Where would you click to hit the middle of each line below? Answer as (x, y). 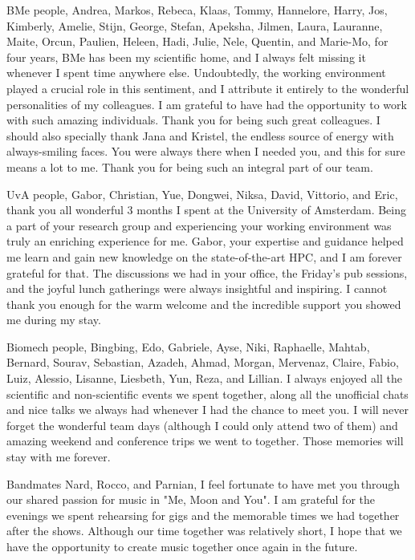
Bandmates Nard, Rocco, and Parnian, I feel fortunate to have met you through (203, 483)
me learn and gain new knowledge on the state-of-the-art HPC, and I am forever (204, 256)
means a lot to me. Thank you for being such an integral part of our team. (190, 166)
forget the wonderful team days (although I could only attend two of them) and (202, 425)
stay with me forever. (59, 457)
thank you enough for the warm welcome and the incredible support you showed (204, 304)
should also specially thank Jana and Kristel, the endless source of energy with (200, 135)
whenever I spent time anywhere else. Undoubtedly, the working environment (196, 73)
